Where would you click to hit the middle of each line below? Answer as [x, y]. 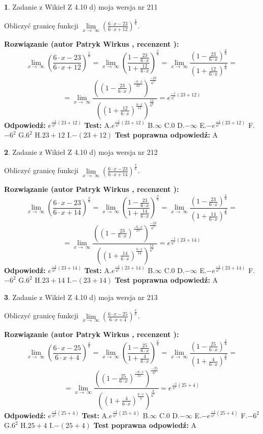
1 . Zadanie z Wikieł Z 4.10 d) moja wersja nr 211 [81, 7]
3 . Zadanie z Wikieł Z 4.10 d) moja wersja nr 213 [81, 297]
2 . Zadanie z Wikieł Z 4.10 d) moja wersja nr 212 [81, 152]
